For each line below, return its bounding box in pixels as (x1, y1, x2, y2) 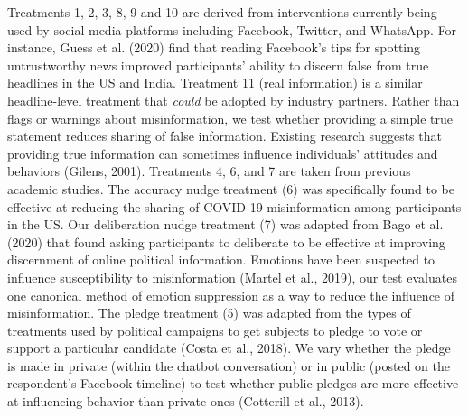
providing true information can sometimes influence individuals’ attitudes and (7, 144, 438, 162)
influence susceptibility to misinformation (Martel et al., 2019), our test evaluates (7, 267, 457, 286)
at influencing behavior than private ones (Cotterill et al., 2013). (7, 392, 364, 411)
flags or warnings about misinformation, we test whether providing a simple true (7, 108, 453, 127)
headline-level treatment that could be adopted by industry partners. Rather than (7, 90, 460, 109)
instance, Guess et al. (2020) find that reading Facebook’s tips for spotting (7, 38, 421, 57)
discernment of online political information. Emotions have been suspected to (7, 250, 435, 269)
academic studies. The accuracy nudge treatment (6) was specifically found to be (7, 179, 455, 198)
